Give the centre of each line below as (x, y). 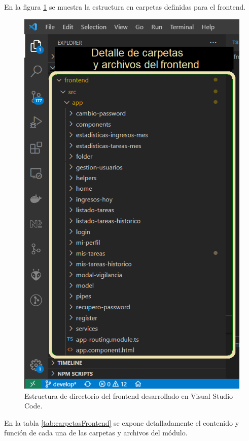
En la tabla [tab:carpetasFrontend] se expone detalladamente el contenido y (122, 422)
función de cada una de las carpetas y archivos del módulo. (96, 433)
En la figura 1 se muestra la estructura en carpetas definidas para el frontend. (125, 7)
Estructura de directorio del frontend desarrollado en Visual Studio (129, 395)
